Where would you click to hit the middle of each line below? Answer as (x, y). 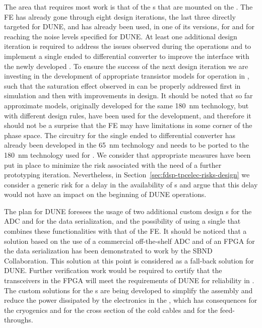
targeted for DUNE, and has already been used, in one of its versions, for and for (129, 26)
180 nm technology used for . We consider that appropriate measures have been (127, 154)
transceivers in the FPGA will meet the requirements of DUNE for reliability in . (129, 280)
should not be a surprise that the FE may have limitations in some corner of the (128, 125)
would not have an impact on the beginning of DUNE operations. (105, 194)
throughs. (19, 320)
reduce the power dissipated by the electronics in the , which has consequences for (131, 300)
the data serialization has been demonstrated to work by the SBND (108, 251)
